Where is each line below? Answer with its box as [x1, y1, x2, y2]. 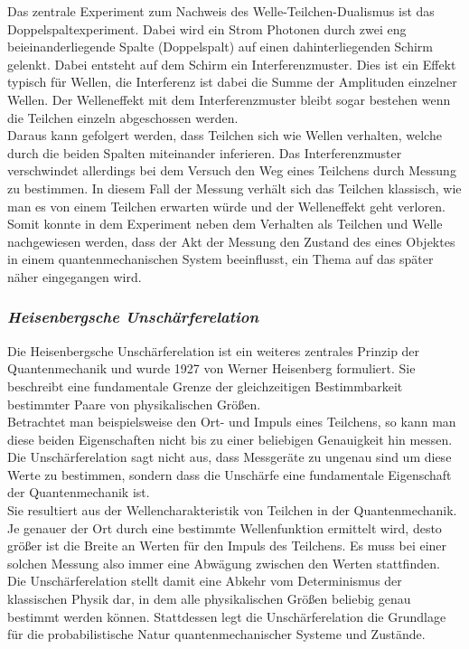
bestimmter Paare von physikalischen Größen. [7, 394, 261, 413]
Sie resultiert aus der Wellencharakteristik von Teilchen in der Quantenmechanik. [7, 501, 457, 520]
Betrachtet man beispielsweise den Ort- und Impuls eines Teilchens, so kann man [7, 412, 456, 431]
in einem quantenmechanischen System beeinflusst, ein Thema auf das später [7, 249, 434, 268]
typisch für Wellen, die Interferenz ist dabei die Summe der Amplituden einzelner [7, 72, 457, 91]
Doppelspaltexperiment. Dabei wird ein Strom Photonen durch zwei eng [7, 19, 407, 38]
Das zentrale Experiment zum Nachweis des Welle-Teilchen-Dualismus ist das [7, 2, 435, 20]
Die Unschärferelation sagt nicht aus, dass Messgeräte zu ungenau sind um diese [7, 447, 452, 466]
